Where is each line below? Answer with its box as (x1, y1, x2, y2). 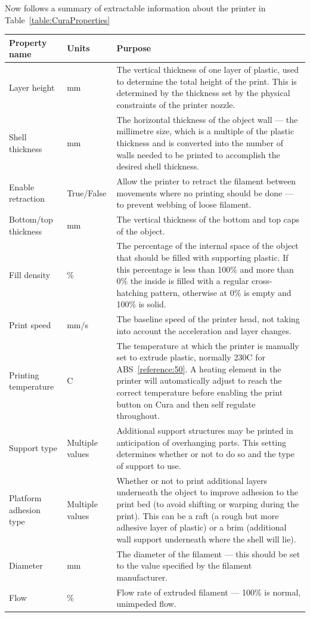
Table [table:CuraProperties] (5, 13, 110, 26)
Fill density (9, 269, 51, 281)
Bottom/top (9, 213, 53, 225)
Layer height (9, 81, 55, 93)
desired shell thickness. (116, 160, 200, 172)
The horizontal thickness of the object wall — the (116, 113, 298, 125)
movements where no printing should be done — (116, 186, 293, 199)
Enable (9, 180, 35, 193)
